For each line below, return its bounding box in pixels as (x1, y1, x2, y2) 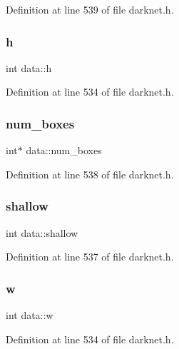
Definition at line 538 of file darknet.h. (6, 166, 174, 181)
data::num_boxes (26, 143, 102, 158)
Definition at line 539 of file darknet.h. (6, 2, 174, 16)
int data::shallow (6, 225, 78, 240)
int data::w (6, 308, 53, 323)
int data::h (6, 60, 52, 75)
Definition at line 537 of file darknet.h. (6, 249, 174, 264)
